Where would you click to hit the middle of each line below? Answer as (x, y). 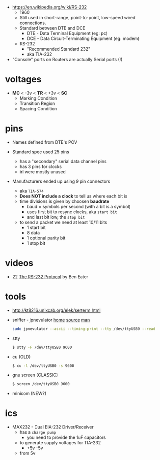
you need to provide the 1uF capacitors (66, 437)
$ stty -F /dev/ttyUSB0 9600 (42, 347)
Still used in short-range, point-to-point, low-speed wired (78, 17)
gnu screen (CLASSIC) (35, 375)
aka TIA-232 (40, 54)
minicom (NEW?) (29, 394)
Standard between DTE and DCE (53, 28)
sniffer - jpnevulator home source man (51, 320)
